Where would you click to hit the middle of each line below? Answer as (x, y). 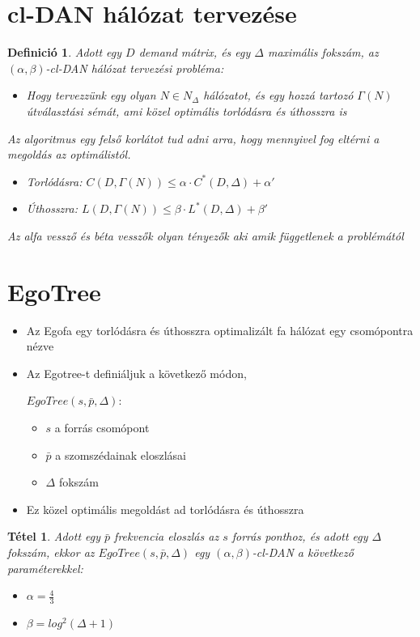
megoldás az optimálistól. (69, 154)
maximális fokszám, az (323, 52)
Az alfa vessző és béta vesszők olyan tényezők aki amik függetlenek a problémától (206, 235)
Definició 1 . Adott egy (65, 52)
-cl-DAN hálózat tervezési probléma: (135, 68)
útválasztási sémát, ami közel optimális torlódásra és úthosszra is (187, 110)
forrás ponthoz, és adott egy (300, 536)
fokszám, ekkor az (51, 552)
